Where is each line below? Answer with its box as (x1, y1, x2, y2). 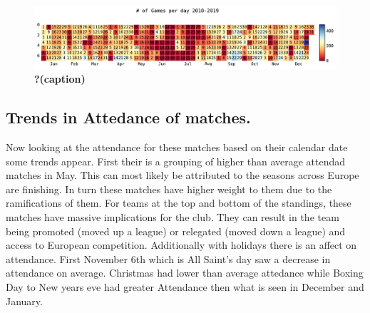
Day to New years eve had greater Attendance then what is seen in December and (6, 279, 364, 294)
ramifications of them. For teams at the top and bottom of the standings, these (6, 195, 351, 210)
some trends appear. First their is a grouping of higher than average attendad (6, 153, 346, 168)
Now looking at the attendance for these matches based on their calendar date (6, 140, 348, 154)
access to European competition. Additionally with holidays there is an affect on (6, 237, 357, 252)
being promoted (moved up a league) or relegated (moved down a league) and (6, 223, 346, 238)
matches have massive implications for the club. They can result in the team (6, 209, 339, 224)
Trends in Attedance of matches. (6, 106, 251, 128)
